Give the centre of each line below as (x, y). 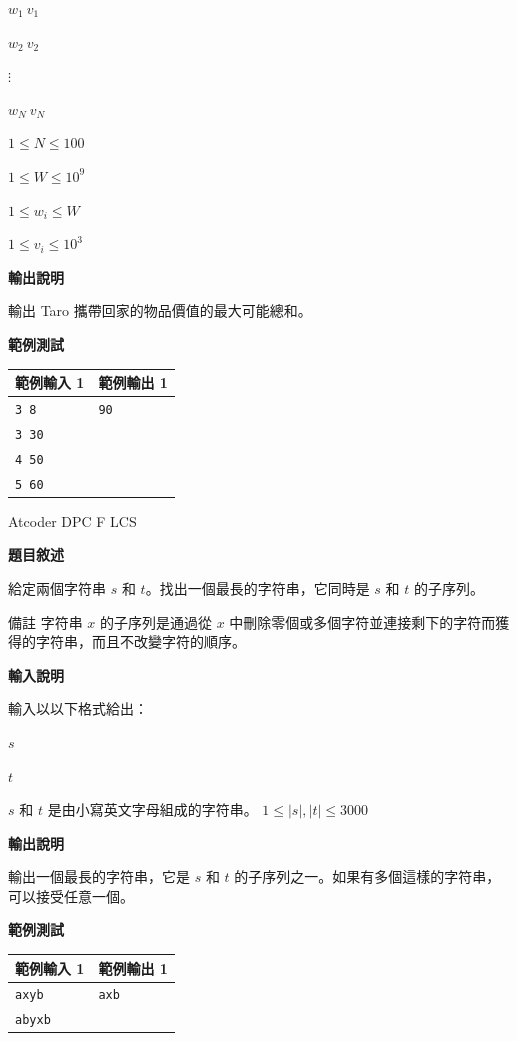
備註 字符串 (45, 621)
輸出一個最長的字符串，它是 (99, 876)
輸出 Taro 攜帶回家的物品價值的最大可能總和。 (160, 310)
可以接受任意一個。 (71, 895)
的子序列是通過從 (156, 621)
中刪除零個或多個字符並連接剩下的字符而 (362, 621)
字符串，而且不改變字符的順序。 (140, 641)
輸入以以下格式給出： (78, 708)
